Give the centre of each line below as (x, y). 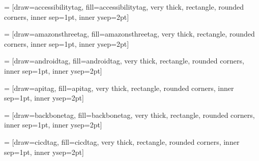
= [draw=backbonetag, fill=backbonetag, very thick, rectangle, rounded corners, (129, 115)
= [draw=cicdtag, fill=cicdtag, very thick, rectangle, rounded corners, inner (122, 141)
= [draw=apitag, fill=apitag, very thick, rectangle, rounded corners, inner (119, 88)
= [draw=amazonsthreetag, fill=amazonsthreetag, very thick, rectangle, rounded (129, 34)
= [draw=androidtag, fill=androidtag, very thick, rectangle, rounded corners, (124, 61)
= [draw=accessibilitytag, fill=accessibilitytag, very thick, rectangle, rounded (124, 7)
